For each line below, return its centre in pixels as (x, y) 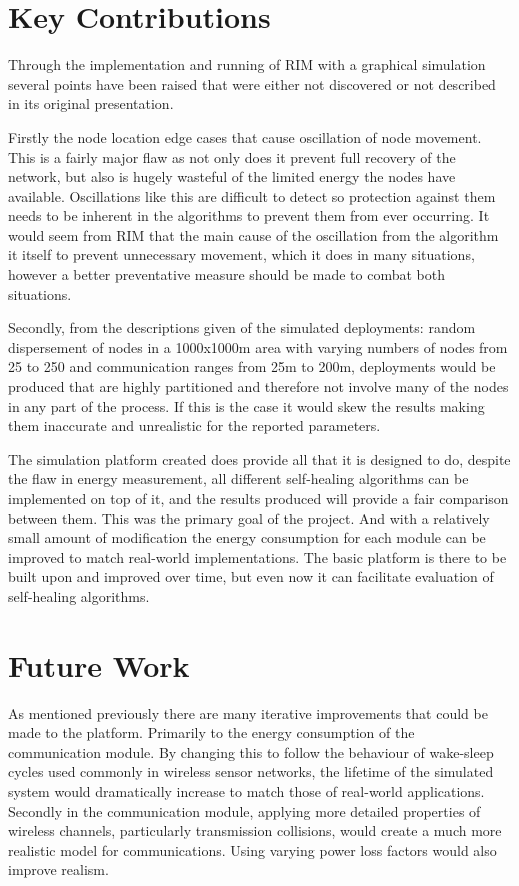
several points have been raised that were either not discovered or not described (252, 83)
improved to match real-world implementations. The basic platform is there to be (257, 556)
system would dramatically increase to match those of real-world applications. (246, 791)
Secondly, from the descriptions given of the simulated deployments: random (242, 327)
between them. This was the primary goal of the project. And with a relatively (249, 517)
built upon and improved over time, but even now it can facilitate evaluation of (251, 576)
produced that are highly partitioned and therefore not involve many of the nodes (258, 386)
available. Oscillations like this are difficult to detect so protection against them (252, 195)
